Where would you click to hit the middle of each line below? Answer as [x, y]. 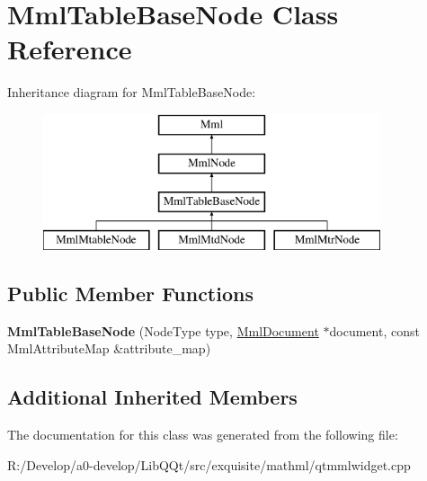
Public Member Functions [130, 294]
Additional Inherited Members [152, 397]
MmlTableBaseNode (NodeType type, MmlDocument [163, 330]
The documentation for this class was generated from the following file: [203, 435]
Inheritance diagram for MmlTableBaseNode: [132, 92]
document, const [374, 330]
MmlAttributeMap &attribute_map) [109, 348]
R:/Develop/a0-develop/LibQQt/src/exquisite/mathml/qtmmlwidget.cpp [209, 464]
